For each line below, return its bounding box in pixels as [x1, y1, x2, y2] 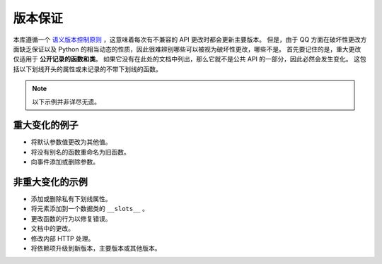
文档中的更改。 [30, 224, 74, 233]
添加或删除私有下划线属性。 [30, 195, 112, 203]
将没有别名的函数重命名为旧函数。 [30, 148, 130, 156]
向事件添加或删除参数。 [30, 157, 99, 166]
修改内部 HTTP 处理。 [30, 234, 95, 243]
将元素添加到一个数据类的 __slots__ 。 [30, 205, 149, 213]
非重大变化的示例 [13, 176, 88, 188]
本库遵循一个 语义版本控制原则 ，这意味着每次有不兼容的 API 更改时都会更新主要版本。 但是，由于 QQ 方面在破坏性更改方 [13, 35, 367, 44]
